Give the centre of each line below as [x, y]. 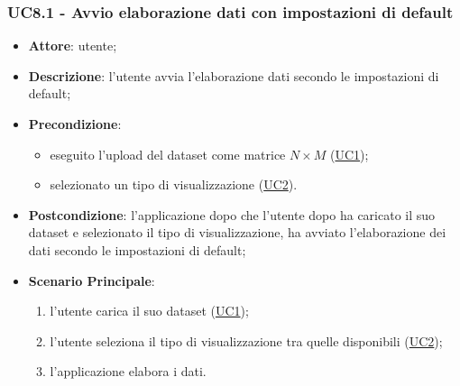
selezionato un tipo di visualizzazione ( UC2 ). [174, 184]
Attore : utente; [73, 46]
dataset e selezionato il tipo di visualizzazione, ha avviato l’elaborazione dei [237, 232]
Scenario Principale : [92, 280]
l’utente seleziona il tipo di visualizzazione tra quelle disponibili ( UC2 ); [246, 340]
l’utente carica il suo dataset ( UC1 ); [149, 311]
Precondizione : [75, 124]
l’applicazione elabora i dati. [128, 371]
